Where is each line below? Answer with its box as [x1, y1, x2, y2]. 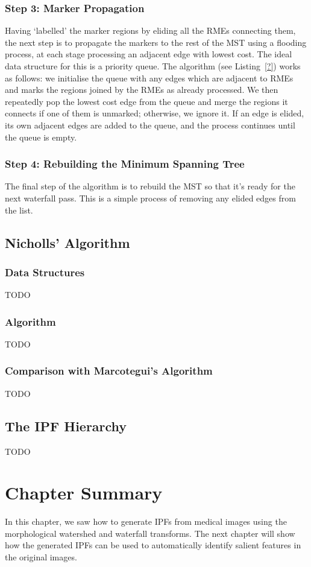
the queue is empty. [5, 130, 77, 143]
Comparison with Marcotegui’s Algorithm [5, 363, 213, 378]
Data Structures [5, 264, 85, 279]
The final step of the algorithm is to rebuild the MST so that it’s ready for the [5, 180, 295, 192]
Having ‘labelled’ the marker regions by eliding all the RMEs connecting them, [5, 24, 296, 37]
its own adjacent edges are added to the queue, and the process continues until [5, 118, 295, 131]
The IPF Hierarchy [5, 416, 127, 435]
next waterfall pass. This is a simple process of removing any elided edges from [5, 191, 296, 204]
